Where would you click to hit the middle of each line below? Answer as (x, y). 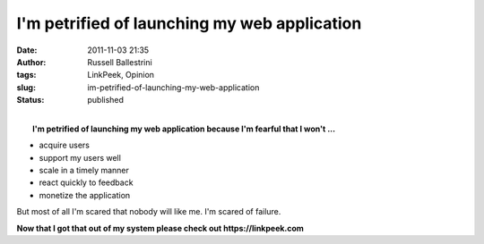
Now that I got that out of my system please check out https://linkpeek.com (160, 228)
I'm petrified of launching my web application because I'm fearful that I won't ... (184, 129)
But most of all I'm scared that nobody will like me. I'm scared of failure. (149, 212)
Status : (30, 100)
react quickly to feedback (86, 182)
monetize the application (85, 195)
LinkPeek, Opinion (121, 75)
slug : (26, 87)
